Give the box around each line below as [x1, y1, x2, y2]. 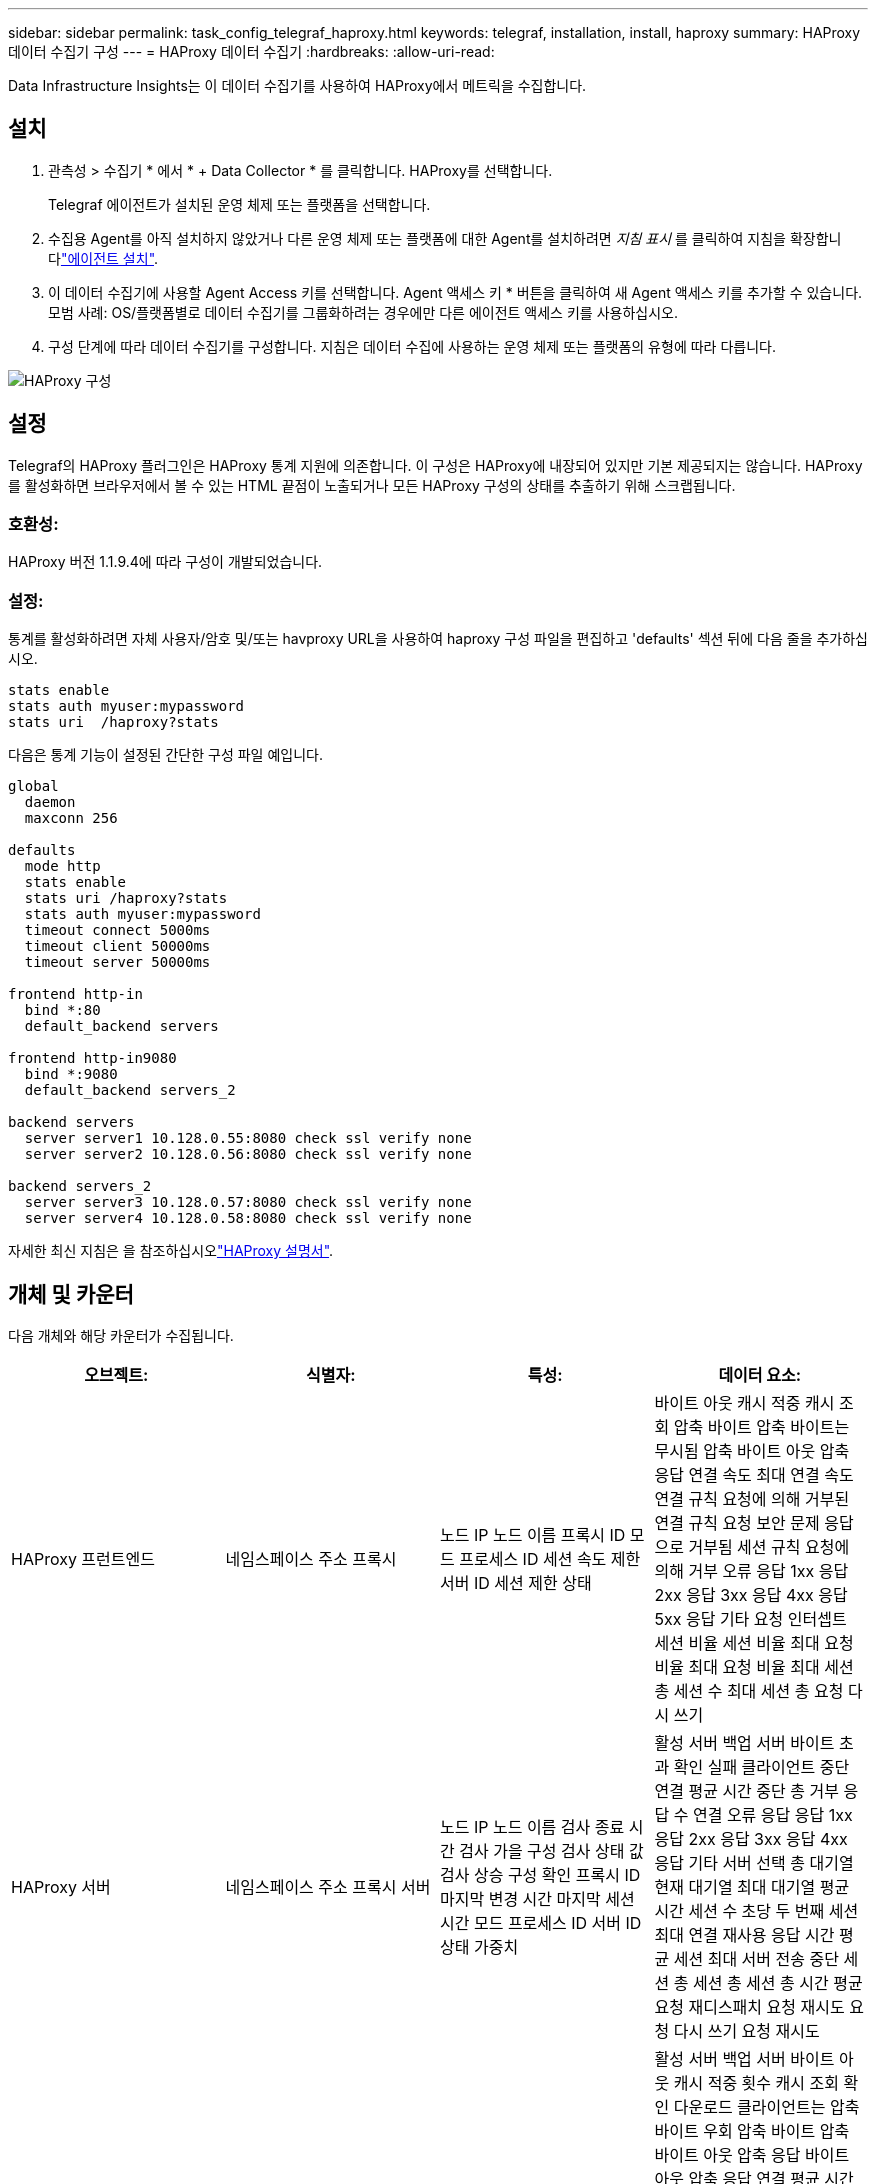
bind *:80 [24, 1002, 101, 1019]
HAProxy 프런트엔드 [11, 1549, 155, 1570]
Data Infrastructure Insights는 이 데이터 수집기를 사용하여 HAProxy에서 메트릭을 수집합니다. [8, 77, 587, 94]
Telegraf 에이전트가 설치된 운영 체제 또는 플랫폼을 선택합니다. [48, 195, 431, 213]
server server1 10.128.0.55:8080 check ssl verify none [24, 1130, 472, 1147]
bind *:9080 [24, 1066, 118, 1083]
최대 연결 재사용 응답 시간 [654, 1925, 835, 1946]
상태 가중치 [440, 1937, 519, 1958]
